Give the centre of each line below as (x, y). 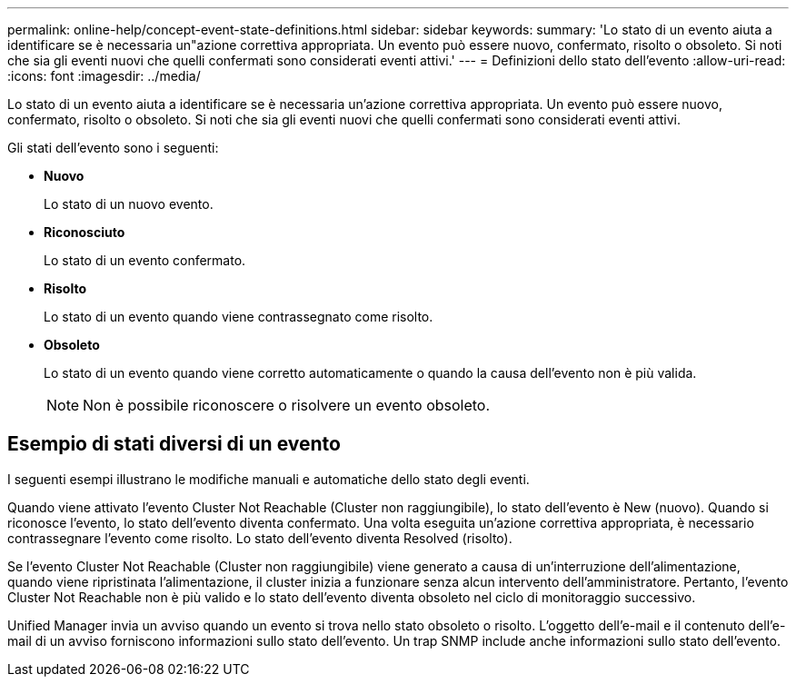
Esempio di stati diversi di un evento (174, 444)
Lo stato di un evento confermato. (145, 260)
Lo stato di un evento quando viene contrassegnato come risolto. (239, 317)
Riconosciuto (85, 232)
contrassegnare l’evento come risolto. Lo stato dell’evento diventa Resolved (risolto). (260, 538)
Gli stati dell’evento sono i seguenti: (113, 148)
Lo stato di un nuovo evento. (129, 204)
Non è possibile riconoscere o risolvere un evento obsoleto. (287, 405)
